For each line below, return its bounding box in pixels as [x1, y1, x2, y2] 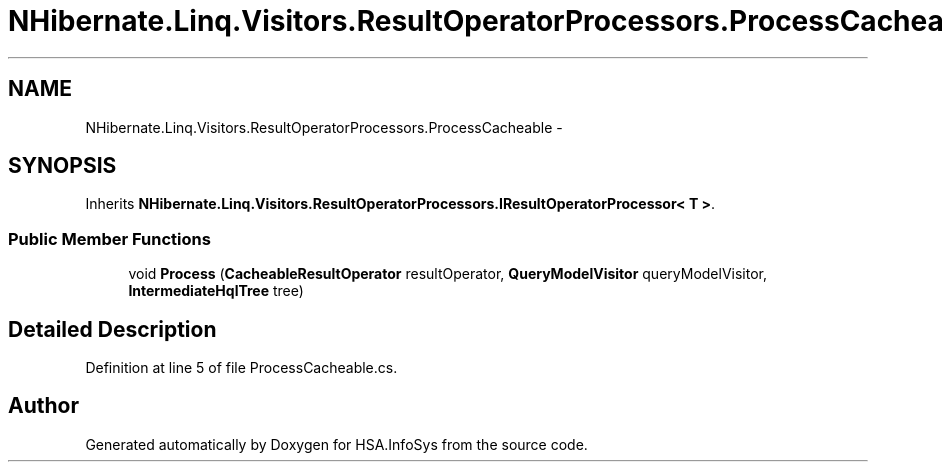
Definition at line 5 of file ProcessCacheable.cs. [85, 359, 398, 377]
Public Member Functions [8, 228, 211, 249]
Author [8, 393, 79, 419]
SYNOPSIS [8, 153, 117, 179]
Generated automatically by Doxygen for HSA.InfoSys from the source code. [85, 435, 588, 453]
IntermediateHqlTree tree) [128, 282, 304, 300]
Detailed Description [8, 316, 217, 342]
